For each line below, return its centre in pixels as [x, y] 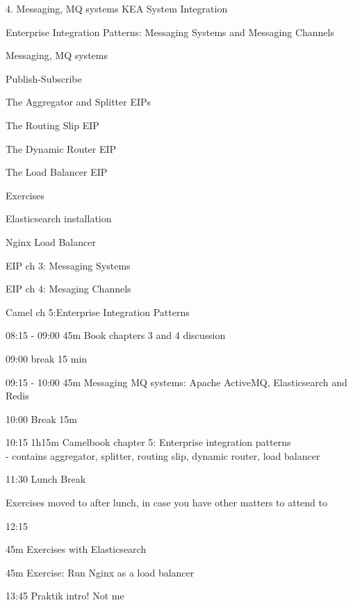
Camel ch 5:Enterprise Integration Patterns [98, 312]
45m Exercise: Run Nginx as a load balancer [100, 572]
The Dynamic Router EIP [61, 148]
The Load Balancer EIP [57, 172]
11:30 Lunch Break [46, 479]
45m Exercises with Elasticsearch [76, 549]
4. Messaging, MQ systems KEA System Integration [117, 8]
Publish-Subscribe [44, 78]
